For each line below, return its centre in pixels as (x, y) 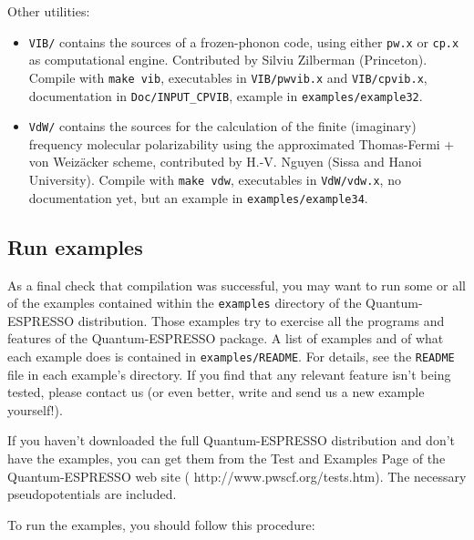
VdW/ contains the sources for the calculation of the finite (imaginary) (222, 126)
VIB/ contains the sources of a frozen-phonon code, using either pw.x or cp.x (244, 41)
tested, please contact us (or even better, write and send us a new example (216, 392)
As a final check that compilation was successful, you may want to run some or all (237, 285)
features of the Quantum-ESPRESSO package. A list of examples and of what (226, 338)
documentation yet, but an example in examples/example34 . (198, 197)
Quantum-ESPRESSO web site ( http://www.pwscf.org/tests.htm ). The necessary (237, 476)
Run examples (75, 246)
